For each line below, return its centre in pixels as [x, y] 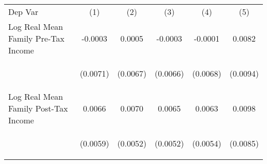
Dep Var [23, 12]
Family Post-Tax [38, 108]
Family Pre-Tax [36, 38]
